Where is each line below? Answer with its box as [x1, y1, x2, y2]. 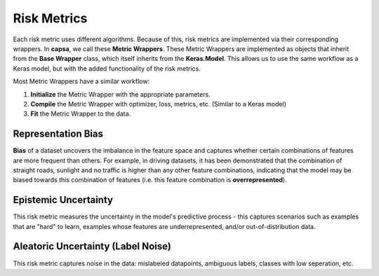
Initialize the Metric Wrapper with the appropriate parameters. [30, 90, 211, 98]
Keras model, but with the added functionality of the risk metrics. [13, 64, 201, 73]
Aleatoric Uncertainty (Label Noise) [13, 240, 171, 252]
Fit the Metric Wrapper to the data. [30, 109, 131, 118]
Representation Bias [13, 128, 104, 140]
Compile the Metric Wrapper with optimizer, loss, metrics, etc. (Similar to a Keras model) [30, 99, 287, 108]
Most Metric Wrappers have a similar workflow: [13, 77, 150, 85]
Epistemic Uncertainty [13, 194, 114, 206]
